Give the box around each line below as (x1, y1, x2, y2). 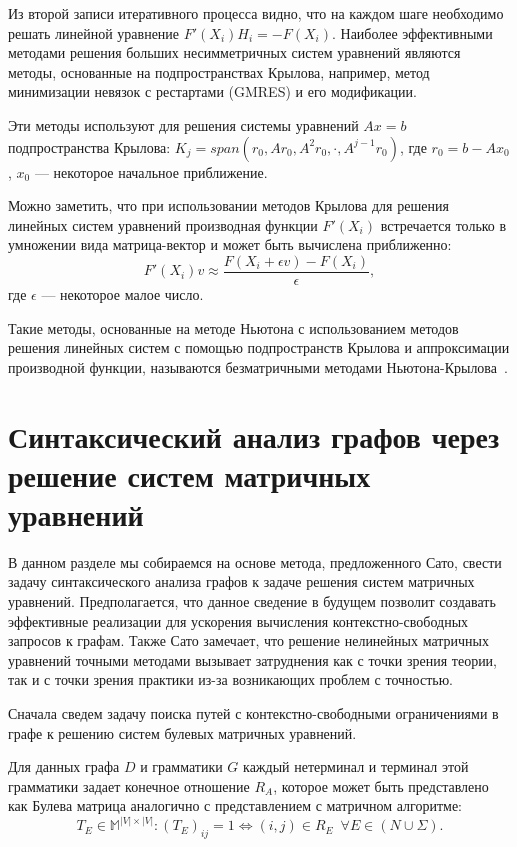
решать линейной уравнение (8, 22, 180, 43)
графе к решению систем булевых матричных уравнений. (8, 722, 357, 743)
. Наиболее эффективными (331, 22, 493, 43)
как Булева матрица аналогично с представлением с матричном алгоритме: (8, 795, 463, 816)
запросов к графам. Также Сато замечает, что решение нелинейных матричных (8, 630, 489, 651)
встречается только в (380, 214, 507, 235)
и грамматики (140, 756, 223, 777)
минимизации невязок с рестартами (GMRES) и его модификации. (8, 81, 417, 102)
